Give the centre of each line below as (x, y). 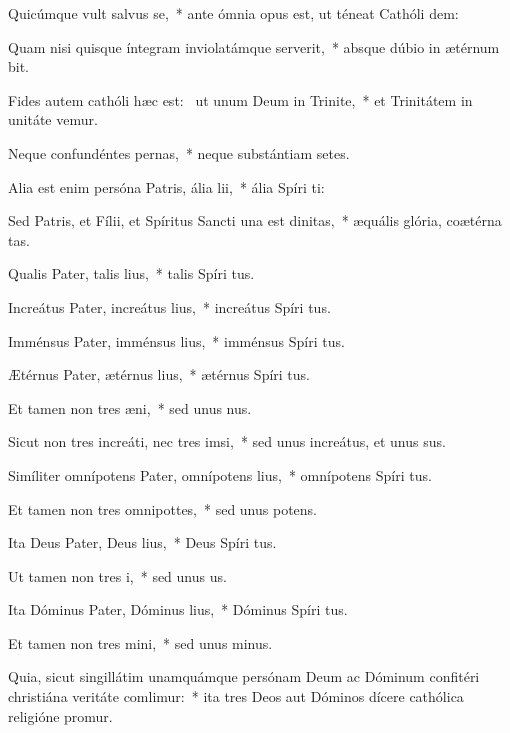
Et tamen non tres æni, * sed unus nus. (130, 407)
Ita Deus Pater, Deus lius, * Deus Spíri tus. (142, 542)
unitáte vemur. (53, 119)
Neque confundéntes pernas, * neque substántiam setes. (179, 152)
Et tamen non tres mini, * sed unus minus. (140, 642)
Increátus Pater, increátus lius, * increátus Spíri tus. (169, 306)
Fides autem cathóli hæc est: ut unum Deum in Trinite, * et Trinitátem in (240, 99)
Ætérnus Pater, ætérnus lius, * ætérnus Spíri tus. (159, 374)
